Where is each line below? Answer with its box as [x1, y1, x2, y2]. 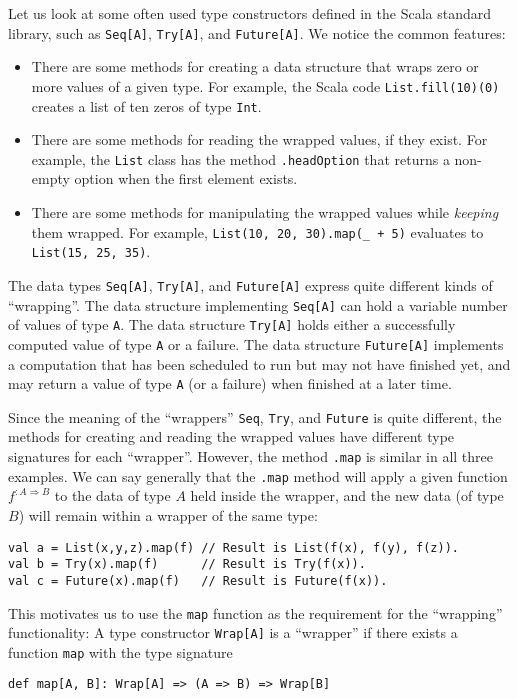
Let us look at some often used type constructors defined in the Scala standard [8, 3, 491, 23]
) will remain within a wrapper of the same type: [18, 504, 318, 525]
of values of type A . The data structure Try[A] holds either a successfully [8, 314, 456, 335]
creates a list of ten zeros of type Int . [31, 95, 262, 116]
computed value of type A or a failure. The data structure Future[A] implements [8, 333, 504, 354]
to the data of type [54, 485, 171, 506]
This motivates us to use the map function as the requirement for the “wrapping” [8, 602, 503, 623]
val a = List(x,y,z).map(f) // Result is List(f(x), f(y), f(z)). [8, 540, 460, 555]
